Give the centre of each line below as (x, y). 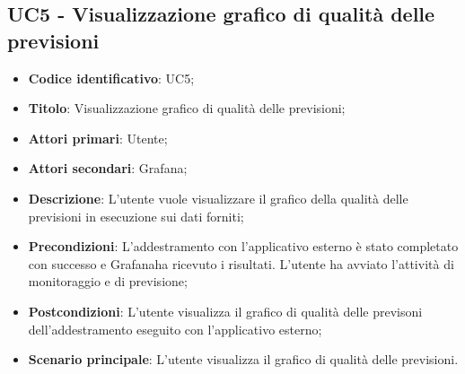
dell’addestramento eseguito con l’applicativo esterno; (175, 329)
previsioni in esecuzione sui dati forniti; (136, 216)
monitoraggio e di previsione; (108, 281)
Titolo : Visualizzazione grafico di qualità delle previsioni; (187, 108)
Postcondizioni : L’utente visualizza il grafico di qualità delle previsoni (225, 311)
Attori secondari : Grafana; (108, 168)
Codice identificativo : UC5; (111, 78)
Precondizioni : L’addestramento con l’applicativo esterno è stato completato (243, 246)
